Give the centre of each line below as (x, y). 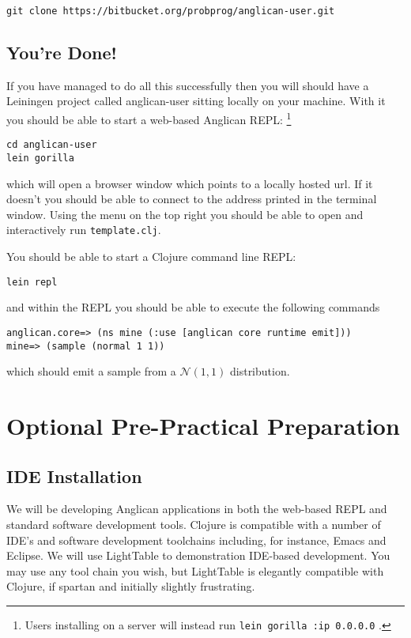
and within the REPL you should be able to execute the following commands (193, 307)
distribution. (260, 371)
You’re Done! (62, 53)
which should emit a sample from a (91, 371)
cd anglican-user (52, 145)
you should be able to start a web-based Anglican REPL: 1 (149, 118)
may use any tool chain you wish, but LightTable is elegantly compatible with (195, 570)
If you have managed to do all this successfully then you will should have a (188, 85)
